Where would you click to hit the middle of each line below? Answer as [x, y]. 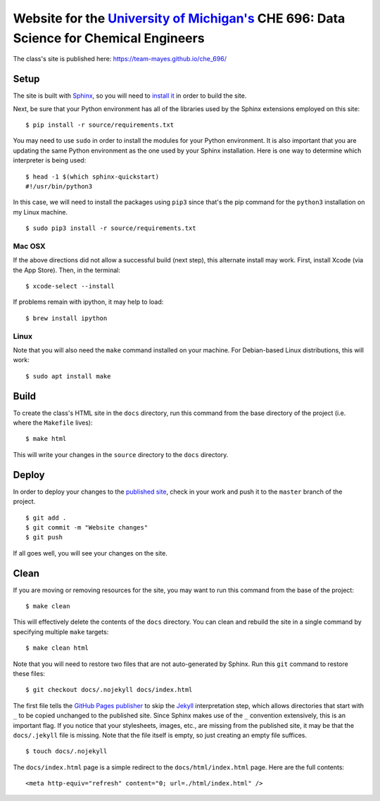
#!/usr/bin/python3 [59, 186]
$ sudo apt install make [68, 376]
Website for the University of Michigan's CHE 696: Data [179, 18]
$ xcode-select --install [70, 286]
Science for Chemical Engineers [109, 38]
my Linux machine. [40, 212]
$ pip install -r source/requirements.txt [100, 125]
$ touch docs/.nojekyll [66, 751]
